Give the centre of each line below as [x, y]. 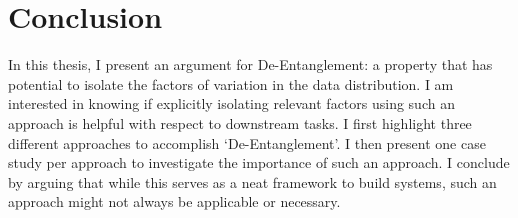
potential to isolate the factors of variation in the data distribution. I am [231, 83]
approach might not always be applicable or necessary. [174, 201]
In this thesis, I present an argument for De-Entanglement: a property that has [250, 64]
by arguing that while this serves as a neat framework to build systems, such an [252, 181]
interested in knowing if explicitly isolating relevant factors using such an [231, 103]
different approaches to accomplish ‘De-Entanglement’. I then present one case [247, 142]
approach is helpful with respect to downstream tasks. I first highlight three [240, 122]
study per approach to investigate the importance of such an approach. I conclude [259, 162]
